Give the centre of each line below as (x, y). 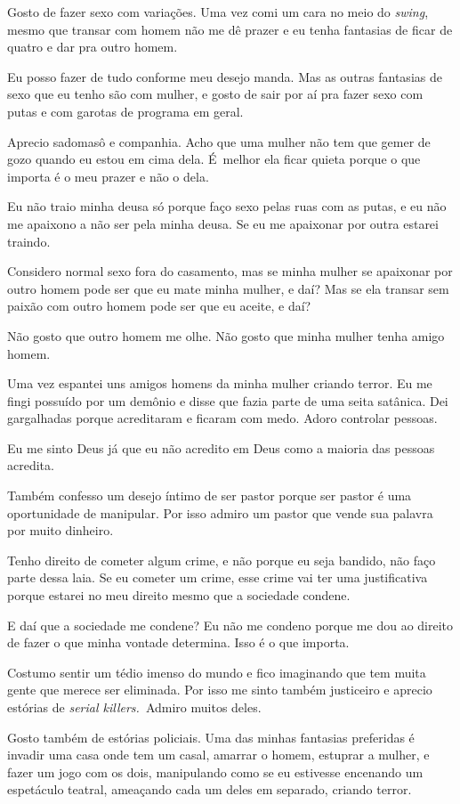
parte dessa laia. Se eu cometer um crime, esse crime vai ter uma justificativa (218, 577)
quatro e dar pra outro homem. (93, 47)
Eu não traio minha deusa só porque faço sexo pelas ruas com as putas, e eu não (227, 206)
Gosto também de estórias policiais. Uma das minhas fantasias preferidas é (211, 737)
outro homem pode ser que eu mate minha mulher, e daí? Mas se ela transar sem (228, 288)
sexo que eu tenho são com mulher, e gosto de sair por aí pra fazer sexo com (215, 94)
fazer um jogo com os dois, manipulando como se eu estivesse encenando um (215, 772)
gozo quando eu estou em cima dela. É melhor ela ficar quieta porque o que (214, 159)
